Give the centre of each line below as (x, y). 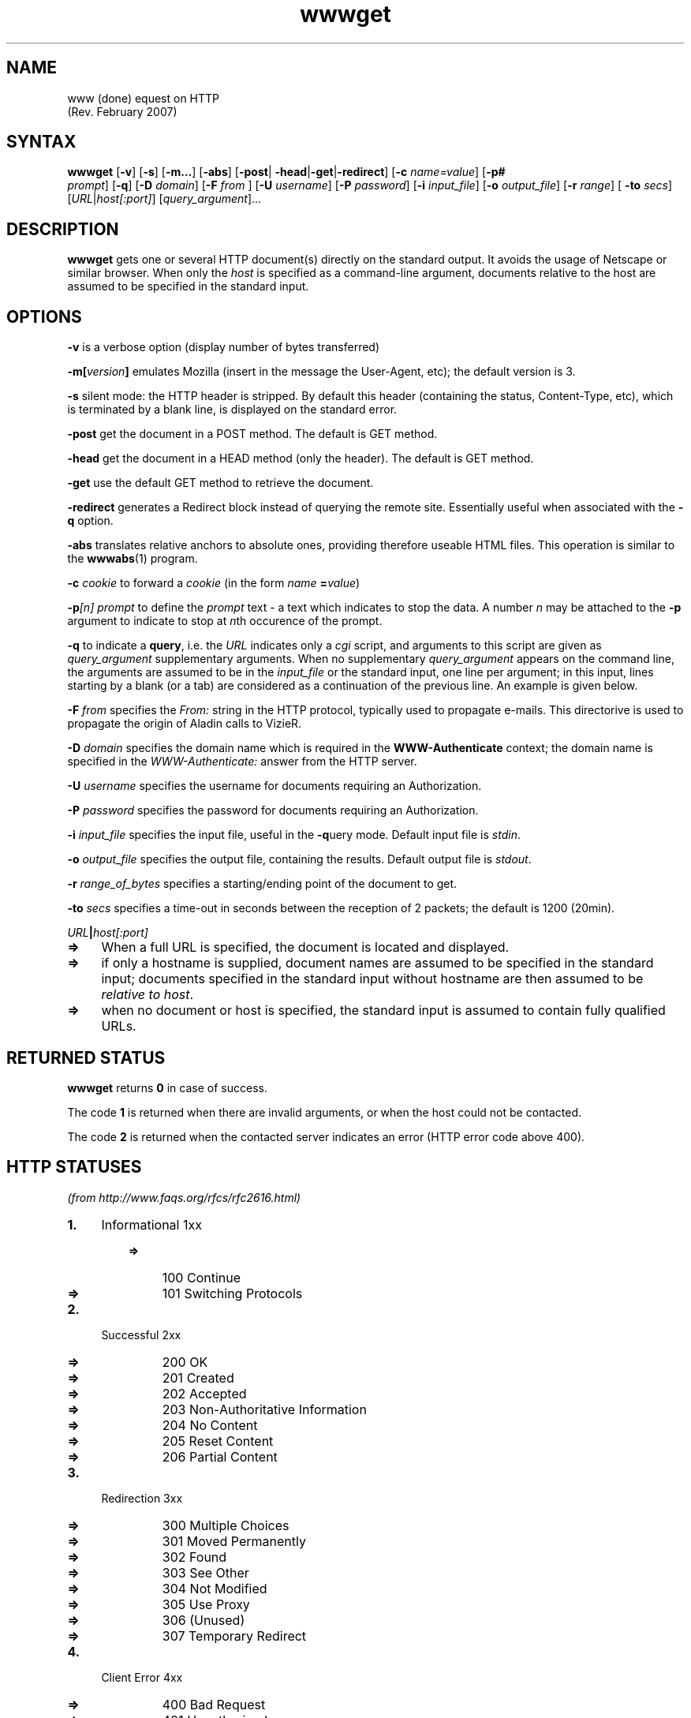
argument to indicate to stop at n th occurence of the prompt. (225, 621)
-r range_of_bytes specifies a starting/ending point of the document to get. (262, 884)
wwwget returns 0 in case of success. (167, 1087)
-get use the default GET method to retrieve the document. (220, 483)
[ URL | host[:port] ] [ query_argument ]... (164, 199)
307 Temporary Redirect (234, 1636)
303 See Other (205, 1572)
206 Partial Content (220, 1456)
